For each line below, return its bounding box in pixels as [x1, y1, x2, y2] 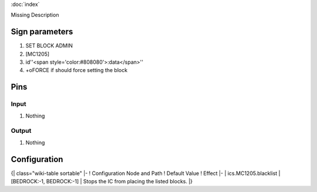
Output [11, 126, 32, 135]
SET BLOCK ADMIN [25, 42, 73, 49]
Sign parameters [11, 27, 73, 37]
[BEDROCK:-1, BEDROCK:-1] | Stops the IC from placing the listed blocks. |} [11, 178, 193, 185]
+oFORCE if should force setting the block [25, 67, 128, 74]
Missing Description [11, 12, 59, 19]
